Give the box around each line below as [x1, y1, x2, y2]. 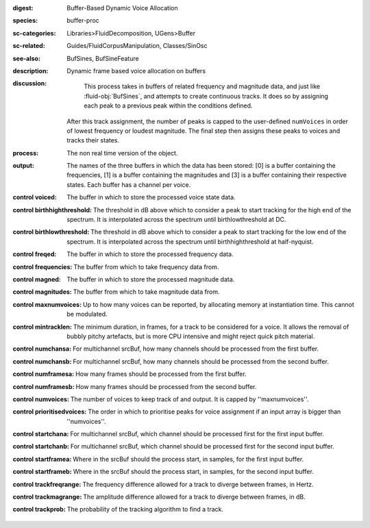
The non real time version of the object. [66, 149, 178, 157]
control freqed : [12, 250, 57, 258]
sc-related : [12, 42, 46, 50]
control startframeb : [12, 468, 72, 476]
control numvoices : [12, 394, 70, 403]
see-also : [12, 54, 41, 62]
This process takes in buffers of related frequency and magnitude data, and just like [84, 82, 321, 90]
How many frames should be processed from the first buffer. [75, 370, 247, 378]
